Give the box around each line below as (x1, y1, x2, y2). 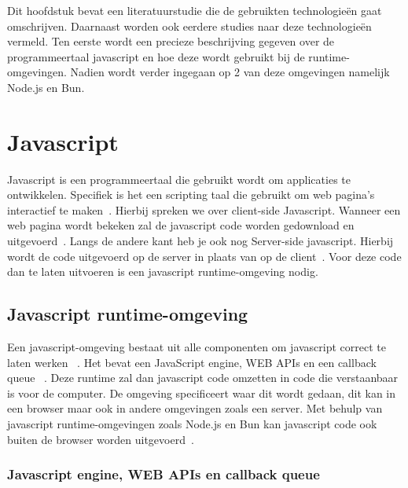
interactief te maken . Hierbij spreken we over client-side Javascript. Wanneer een (7, 201, 401, 218)
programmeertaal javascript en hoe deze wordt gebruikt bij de (7, 48, 305, 64)
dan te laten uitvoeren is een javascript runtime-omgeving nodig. (7, 263, 318, 280)
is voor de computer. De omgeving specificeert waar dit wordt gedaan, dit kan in (7, 384, 396, 401)
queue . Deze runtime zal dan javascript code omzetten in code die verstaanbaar (7, 369, 399, 386)
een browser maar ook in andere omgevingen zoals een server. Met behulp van (7, 400, 383, 416)
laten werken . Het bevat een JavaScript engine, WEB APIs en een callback (7, 354, 377, 370)
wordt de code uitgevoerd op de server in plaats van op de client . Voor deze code (7, 248, 402, 264)
